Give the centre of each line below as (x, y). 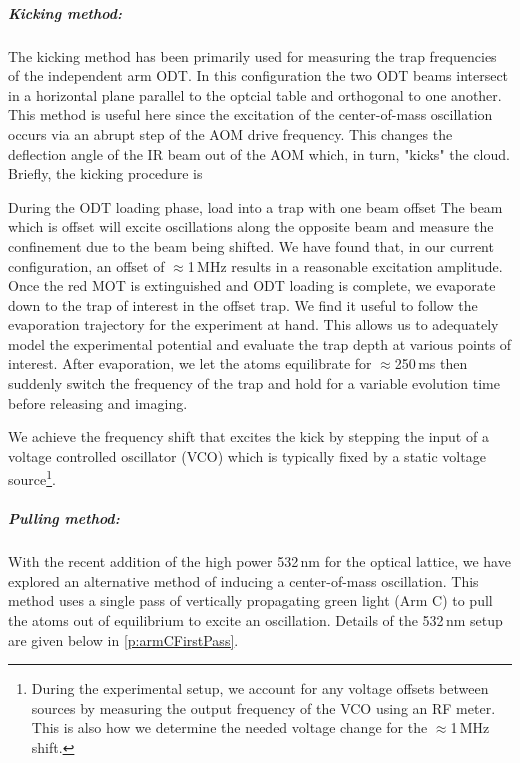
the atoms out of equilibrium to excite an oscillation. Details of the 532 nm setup (255, 620)
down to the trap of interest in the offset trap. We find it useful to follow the (243, 304)
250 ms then (431, 363)
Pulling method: (64, 518)
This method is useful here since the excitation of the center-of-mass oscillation (250, 114)
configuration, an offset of (86, 265)
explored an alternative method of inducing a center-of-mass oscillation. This (243, 580)
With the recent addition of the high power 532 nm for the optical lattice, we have (259, 561)
